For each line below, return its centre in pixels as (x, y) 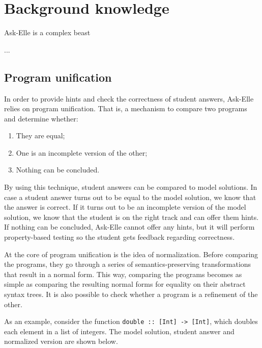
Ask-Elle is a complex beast (47, 32)
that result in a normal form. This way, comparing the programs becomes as (123, 274)
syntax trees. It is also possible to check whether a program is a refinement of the (131, 294)
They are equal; (40, 135)
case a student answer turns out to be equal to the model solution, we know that (130, 197)
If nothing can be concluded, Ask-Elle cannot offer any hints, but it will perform (129, 227)
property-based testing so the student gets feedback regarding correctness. (120, 237)
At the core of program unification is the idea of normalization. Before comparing (131, 254)
